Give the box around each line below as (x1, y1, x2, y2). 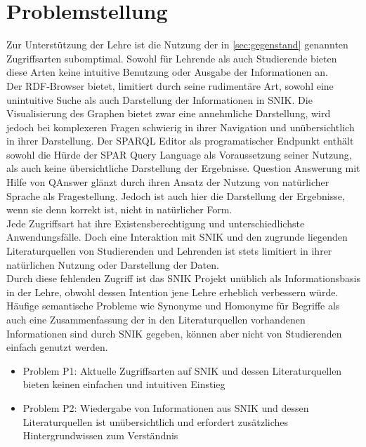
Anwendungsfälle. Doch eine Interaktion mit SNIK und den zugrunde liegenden (6, 229, 348, 244)
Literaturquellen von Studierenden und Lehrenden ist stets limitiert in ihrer (6, 243, 332, 258)
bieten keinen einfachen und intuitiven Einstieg (22, 377, 226, 392)
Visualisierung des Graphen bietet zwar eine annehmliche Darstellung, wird (6, 106, 331, 121)
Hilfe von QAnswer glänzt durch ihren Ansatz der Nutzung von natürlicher (6, 175, 329, 189)
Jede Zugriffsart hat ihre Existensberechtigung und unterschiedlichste (6, 215, 305, 230)
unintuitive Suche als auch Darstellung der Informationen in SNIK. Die (6, 92, 313, 107)
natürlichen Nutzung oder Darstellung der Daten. (6, 257, 219, 272)
